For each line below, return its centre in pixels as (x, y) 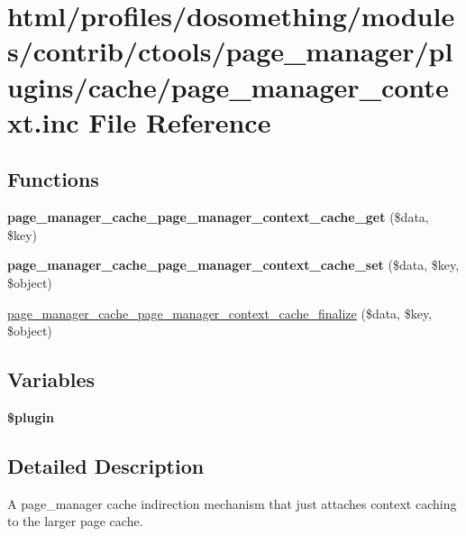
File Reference (180, 121)
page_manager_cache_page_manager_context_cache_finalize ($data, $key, (220, 313)
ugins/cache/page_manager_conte (228, 86)
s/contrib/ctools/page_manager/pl (230, 51)
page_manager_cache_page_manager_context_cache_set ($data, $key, (233, 265)
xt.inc (43, 121)
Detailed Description (106, 465)
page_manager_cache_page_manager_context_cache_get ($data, (218, 217)
